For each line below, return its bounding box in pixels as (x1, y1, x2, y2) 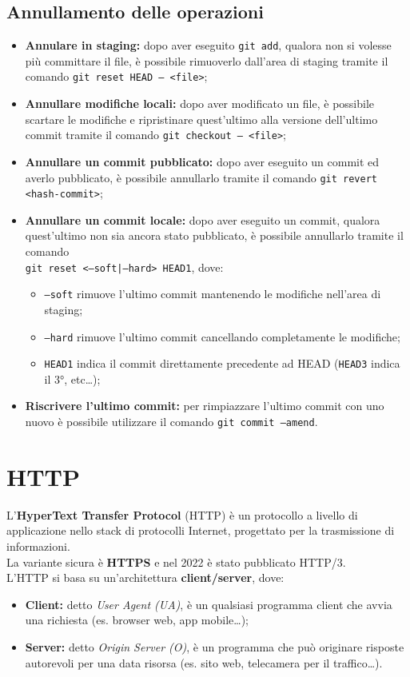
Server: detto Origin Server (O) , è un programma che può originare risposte (25, 638, 404, 655)
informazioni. (6, 538, 70, 555)
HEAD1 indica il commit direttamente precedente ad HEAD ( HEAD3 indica (44, 355, 400, 372)
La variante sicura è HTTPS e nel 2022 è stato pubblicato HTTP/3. (6, 553, 346, 570)
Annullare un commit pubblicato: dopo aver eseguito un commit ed (25, 153, 380, 169)
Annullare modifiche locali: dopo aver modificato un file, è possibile (25, 95, 375, 112)
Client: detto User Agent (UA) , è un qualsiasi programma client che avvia (25, 595, 392, 612)
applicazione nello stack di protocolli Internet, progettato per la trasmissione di (6, 522, 395, 539)
